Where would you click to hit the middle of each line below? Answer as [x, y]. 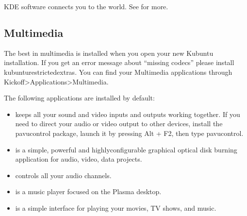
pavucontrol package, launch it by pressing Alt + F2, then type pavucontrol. [129, 133]
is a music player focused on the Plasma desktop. [88, 191]
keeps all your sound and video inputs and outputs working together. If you [128, 114]
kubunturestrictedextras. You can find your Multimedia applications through [118, 72]
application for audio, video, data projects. [79, 159]
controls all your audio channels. [63, 175]
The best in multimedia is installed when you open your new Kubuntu [109, 53]
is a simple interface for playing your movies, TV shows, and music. [116, 208]
